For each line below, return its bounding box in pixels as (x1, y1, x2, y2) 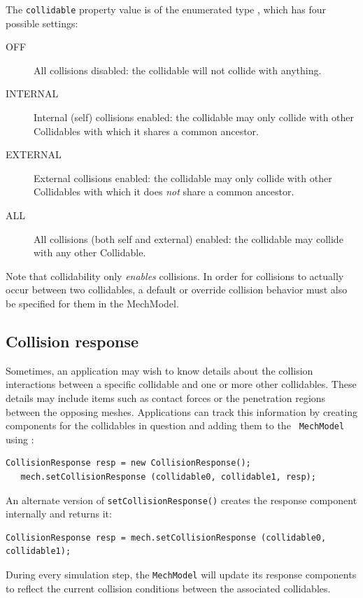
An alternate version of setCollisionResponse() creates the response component (6, 492, 357, 507)
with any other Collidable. (34, 245, 146, 260)
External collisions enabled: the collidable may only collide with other (34, 170, 332, 185)
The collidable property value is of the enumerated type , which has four (6, 2, 327, 16)
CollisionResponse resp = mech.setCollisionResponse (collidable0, (6, 532, 327, 543)
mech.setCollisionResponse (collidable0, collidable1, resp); (20, 471, 316, 482)
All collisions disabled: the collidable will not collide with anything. (34, 62, 322, 77)
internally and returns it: (6, 506, 112, 521)
